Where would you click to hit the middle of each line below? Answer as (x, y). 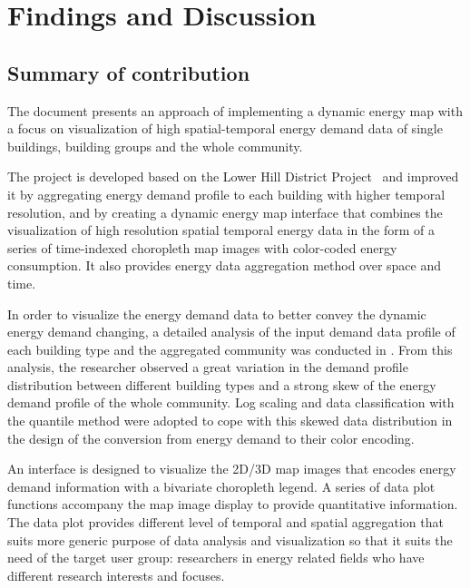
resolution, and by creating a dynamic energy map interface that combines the (225, 212)
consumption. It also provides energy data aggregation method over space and (225, 265)
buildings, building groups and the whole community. (155, 146)
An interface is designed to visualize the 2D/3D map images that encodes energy (232, 469)
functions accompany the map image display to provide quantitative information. (233, 504)
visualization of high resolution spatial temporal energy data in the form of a (221, 230)
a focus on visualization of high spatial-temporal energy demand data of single (225, 128)
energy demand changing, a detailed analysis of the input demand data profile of (231, 332)
